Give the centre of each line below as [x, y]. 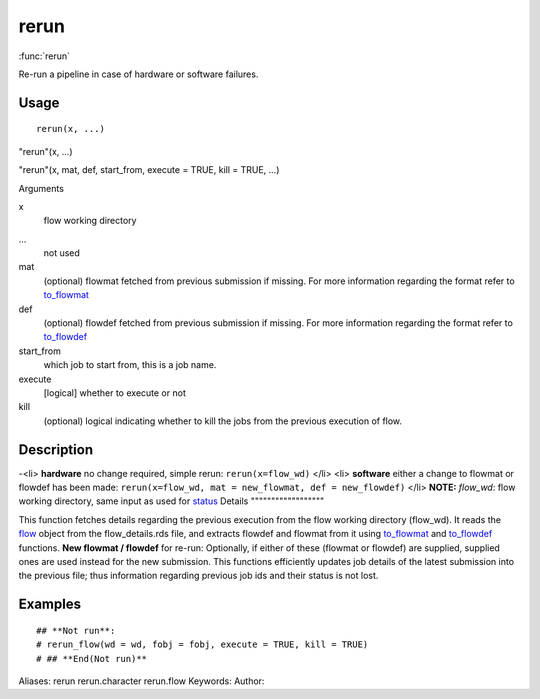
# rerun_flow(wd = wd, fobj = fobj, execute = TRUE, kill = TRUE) [202, 644]
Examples [50, 604]
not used [61, 253]
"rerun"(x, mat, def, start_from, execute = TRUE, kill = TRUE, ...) [149, 170]
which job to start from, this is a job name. [130, 365]
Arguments [41, 188]
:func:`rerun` [44, 56]
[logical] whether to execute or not [115, 392]
